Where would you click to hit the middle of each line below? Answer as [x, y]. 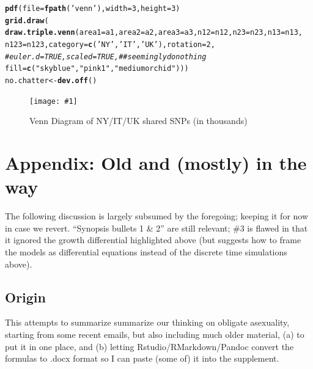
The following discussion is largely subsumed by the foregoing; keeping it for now [157, 216]
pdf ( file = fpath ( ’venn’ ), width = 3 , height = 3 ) [93, 9]
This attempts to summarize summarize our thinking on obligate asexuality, [147, 322]
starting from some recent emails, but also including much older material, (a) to [155, 334]
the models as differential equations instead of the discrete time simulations [146, 251]
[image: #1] [53, 101]
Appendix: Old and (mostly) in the [156, 163]
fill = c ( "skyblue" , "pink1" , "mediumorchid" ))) [97, 69]
